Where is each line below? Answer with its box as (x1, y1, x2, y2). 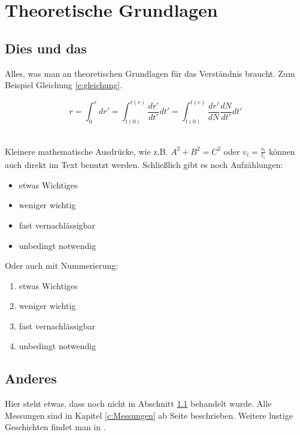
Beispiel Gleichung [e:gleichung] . (5, 79, 123, 91)
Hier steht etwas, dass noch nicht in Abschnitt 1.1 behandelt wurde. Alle (5, 397, 272, 410)
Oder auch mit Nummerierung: (5, 259, 119, 272)
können (268, 145, 295, 157)
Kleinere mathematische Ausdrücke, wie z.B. (5, 145, 168, 157)
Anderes (5, 369, 57, 388)
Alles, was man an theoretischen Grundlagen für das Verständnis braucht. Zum (5, 67, 295, 79)
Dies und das (5, 38, 87, 57)
